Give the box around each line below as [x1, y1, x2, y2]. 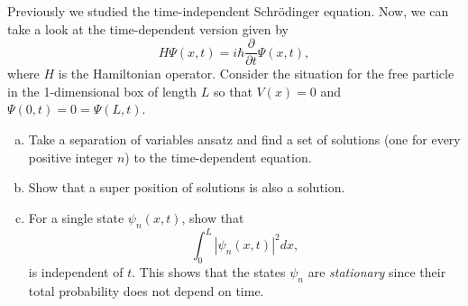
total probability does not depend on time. [28, 281, 264, 300]
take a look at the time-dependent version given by [7, 19, 289, 38]
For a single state [28, 208, 124, 227]
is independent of [28, 262, 124, 281]
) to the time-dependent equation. [124, 147, 312, 166]
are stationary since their [307, 262, 446, 281]
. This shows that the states [132, 262, 286, 281]
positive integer [28, 147, 114, 166]
